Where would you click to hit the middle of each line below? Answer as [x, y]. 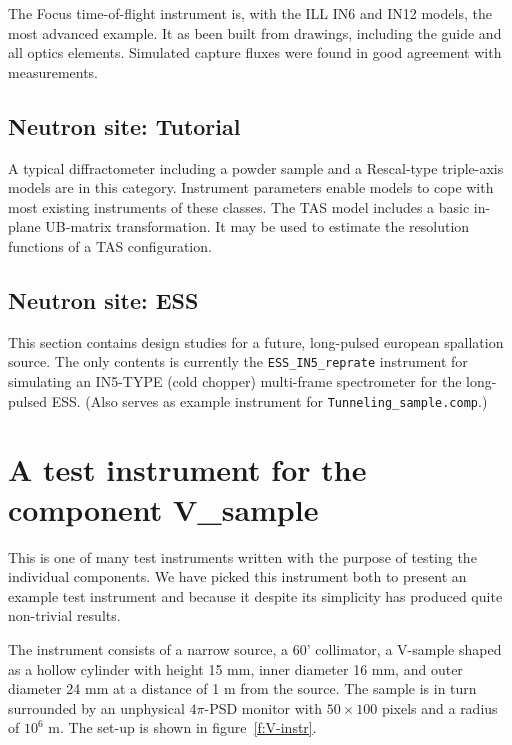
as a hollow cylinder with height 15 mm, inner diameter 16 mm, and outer [235, 668]
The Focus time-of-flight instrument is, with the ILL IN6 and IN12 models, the [250, 13]
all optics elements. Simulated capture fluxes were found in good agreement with [255, 52]
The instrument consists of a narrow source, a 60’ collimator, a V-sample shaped [255, 648]
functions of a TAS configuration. [110, 245]
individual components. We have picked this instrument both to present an [237, 576]
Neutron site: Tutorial [124, 125]
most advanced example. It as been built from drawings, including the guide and [255, 32]
